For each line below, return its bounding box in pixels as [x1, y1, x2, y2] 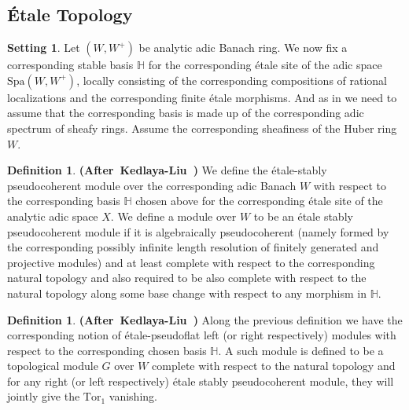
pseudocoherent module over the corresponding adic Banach [7, 177, 297, 193]
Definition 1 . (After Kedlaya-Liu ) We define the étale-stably [7, 162, 327, 178]
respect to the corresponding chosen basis [7, 342, 207, 358]
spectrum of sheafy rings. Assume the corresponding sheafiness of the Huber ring [7, 119, 397, 136]
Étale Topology [7, 2, 133, 27]
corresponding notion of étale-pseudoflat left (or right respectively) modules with [7, 327, 396, 343]
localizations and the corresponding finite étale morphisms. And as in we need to [7, 89, 397, 105]
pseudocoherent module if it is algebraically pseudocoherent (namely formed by [7, 223, 389, 240]
